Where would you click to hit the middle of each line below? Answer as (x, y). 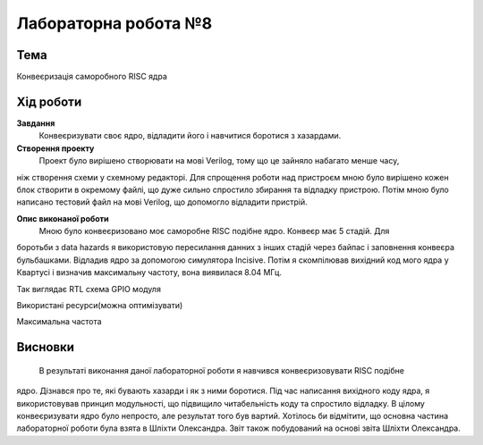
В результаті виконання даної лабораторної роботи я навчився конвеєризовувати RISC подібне (221, 370)
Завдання (36, 123)
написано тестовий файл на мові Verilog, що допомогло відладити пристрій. (162, 202)
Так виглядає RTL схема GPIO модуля (89, 289)
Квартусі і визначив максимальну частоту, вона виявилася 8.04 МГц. (149, 273)
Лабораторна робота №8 (114, 23)
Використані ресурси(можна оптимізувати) (100, 306)
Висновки (46, 347)
